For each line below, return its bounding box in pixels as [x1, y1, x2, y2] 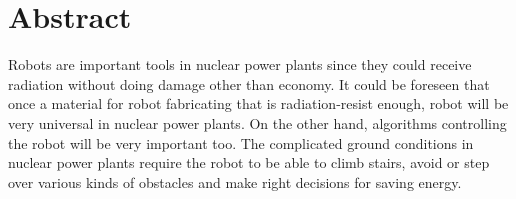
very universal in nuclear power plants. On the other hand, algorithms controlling [8, 112, 507, 133]
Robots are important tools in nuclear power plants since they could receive [8, 54, 472, 75]
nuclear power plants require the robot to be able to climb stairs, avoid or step [8, 152, 490, 173]
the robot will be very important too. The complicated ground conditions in [8, 132, 474, 153]
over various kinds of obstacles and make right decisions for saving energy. [8, 171, 462, 192]
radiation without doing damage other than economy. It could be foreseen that [8, 73, 490, 94]
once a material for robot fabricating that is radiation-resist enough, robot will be [8, 93, 509, 114]
